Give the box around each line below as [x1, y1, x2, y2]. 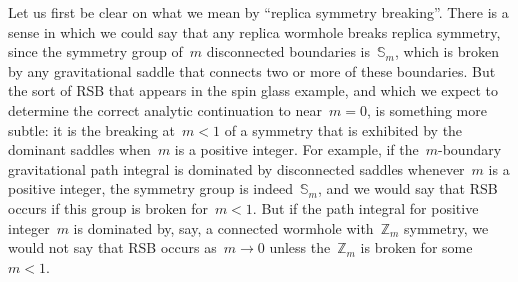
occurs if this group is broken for [8, 197, 208, 218]
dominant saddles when [8, 139, 151, 160]
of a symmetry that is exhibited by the [224, 119, 463, 140]
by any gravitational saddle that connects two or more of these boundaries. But [8, 60, 496, 81]
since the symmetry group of [8, 41, 183, 62]
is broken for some [360, 237, 473, 258]
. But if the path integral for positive [252, 197, 479, 218]
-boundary [438, 139, 502, 160]
